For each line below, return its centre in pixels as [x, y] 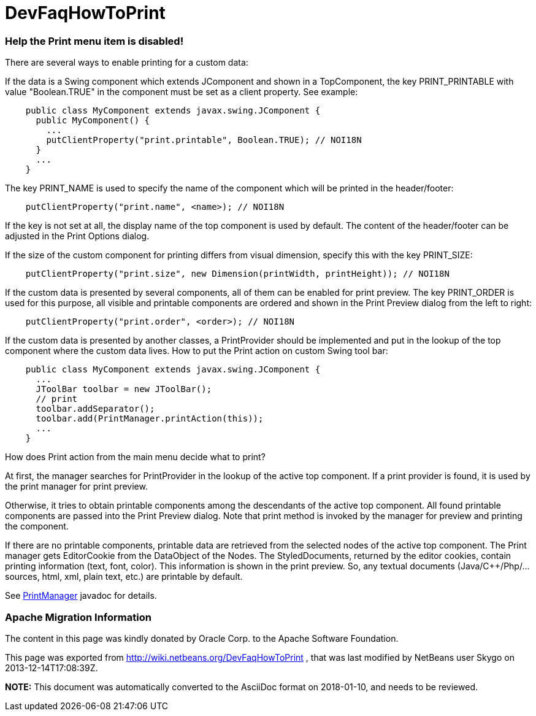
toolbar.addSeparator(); [95, 409]
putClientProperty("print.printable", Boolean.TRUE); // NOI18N [204, 140]
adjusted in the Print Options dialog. [77, 236]
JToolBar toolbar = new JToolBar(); [124, 389]
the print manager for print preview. [76, 487]
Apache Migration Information [78, 617]
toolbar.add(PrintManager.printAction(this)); [150, 419]
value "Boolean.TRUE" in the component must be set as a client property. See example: [182, 92]
